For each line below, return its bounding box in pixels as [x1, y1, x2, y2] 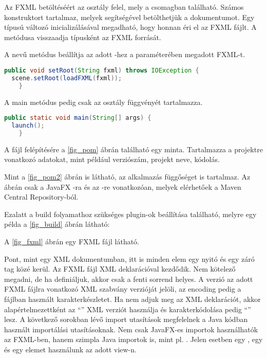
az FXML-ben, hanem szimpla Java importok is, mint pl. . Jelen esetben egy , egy [4, 334, 263, 345]
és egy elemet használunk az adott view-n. [4, 344, 137, 354]
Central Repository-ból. [4, 191, 79, 202]
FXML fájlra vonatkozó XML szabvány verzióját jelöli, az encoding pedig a [4, 283, 241, 294]
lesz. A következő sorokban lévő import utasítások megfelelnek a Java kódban [4, 314, 248, 325]
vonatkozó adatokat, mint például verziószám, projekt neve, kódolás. [4, 154, 220, 165]
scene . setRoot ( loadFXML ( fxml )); [11, 74, 122, 82]
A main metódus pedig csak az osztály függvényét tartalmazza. [4, 96, 203, 107]
